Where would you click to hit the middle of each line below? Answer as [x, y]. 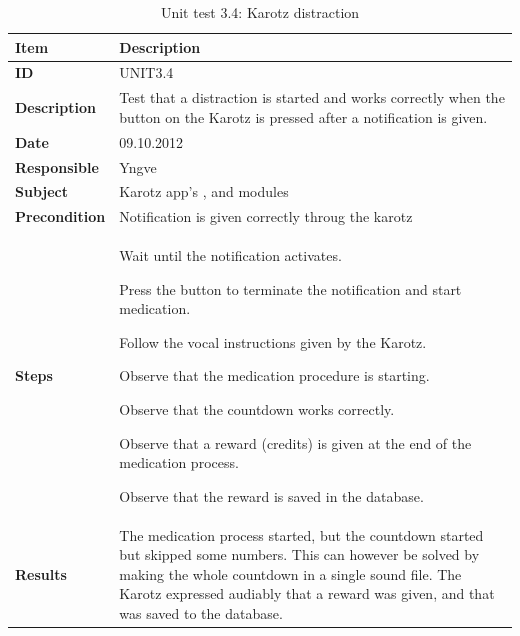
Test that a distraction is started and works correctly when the [312, 97]
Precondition [60, 216]
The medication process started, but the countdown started [301, 534]
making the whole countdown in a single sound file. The [290, 573]
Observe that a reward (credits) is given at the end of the [295, 442]
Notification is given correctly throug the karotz [266, 216]
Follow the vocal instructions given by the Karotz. [273, 341]
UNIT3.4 [146, 72]
